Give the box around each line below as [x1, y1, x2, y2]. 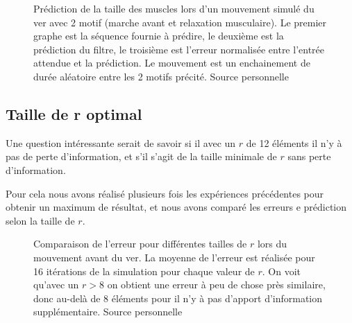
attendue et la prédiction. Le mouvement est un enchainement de [33, 55, 310, 70]
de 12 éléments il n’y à [246, 135, 342, 150]
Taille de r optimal [6, 103, 142, 124]
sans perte [287, 149, 331, 164]
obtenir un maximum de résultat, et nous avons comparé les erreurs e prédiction [6, 200, 347, 214]
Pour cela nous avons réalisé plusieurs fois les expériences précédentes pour [6, 186, 324, 200]
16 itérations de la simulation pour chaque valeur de [33, 263, 255, 278]
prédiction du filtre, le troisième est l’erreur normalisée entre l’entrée [33, 42, 325, 56]
